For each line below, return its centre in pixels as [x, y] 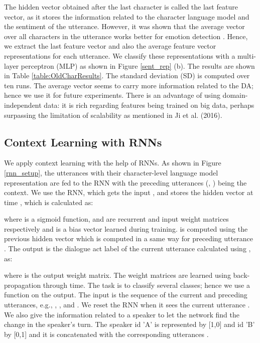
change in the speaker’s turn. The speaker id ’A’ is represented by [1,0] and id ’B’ [129, 324]
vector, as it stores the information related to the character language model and [127, 16]
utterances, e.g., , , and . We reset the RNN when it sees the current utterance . [127, 305]
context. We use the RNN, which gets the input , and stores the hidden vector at [129, 192]
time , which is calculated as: [49, 202]
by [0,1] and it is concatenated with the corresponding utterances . [106, 334]
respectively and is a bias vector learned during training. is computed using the [126, 228]
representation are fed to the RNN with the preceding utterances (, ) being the [125, 182]
